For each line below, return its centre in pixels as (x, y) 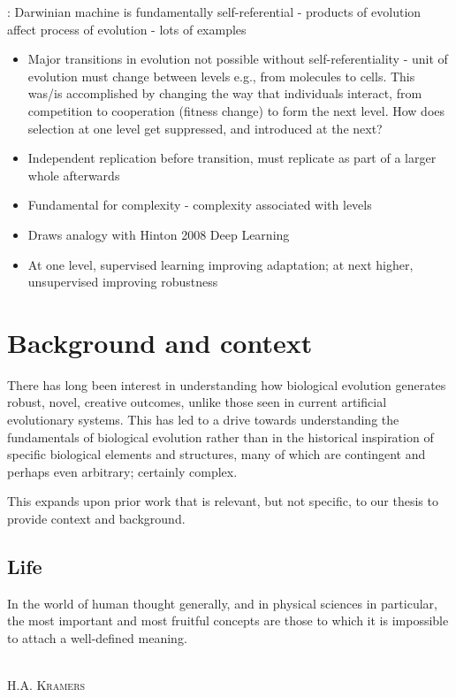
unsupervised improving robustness (123, 282)
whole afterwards (74, 175)
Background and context (160, 342)
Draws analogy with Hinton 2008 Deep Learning (159, 234)
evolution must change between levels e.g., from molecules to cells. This (221, 76)
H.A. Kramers (46, 685)
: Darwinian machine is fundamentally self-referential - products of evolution (214, 11)
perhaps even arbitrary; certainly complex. (122, 471)
